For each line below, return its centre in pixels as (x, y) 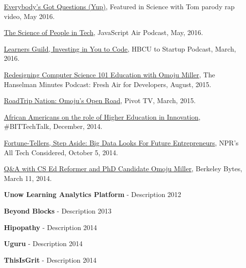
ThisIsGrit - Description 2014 (50, 259)
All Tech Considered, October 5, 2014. (61, 152)
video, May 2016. (29, 16)
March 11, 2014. (28, 178)
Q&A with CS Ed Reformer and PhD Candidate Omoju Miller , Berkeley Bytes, (123, 169)
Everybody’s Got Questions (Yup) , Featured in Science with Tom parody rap (119, 6)
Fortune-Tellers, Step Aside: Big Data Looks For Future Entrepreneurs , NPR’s (121, 142)
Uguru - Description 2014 (43, 243)
